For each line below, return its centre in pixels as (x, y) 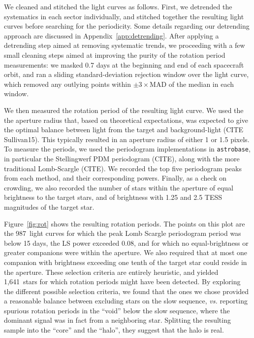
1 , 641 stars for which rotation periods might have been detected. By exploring (122, 282)
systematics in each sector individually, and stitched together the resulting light (124, 16)
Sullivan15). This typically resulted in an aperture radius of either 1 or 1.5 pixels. (127, 139)
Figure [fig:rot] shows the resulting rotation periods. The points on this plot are (125, 223)
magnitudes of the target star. (49, 207)
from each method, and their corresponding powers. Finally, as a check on (115, 178)
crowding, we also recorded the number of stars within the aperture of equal (119, 187)
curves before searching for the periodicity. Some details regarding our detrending (127, 26)
